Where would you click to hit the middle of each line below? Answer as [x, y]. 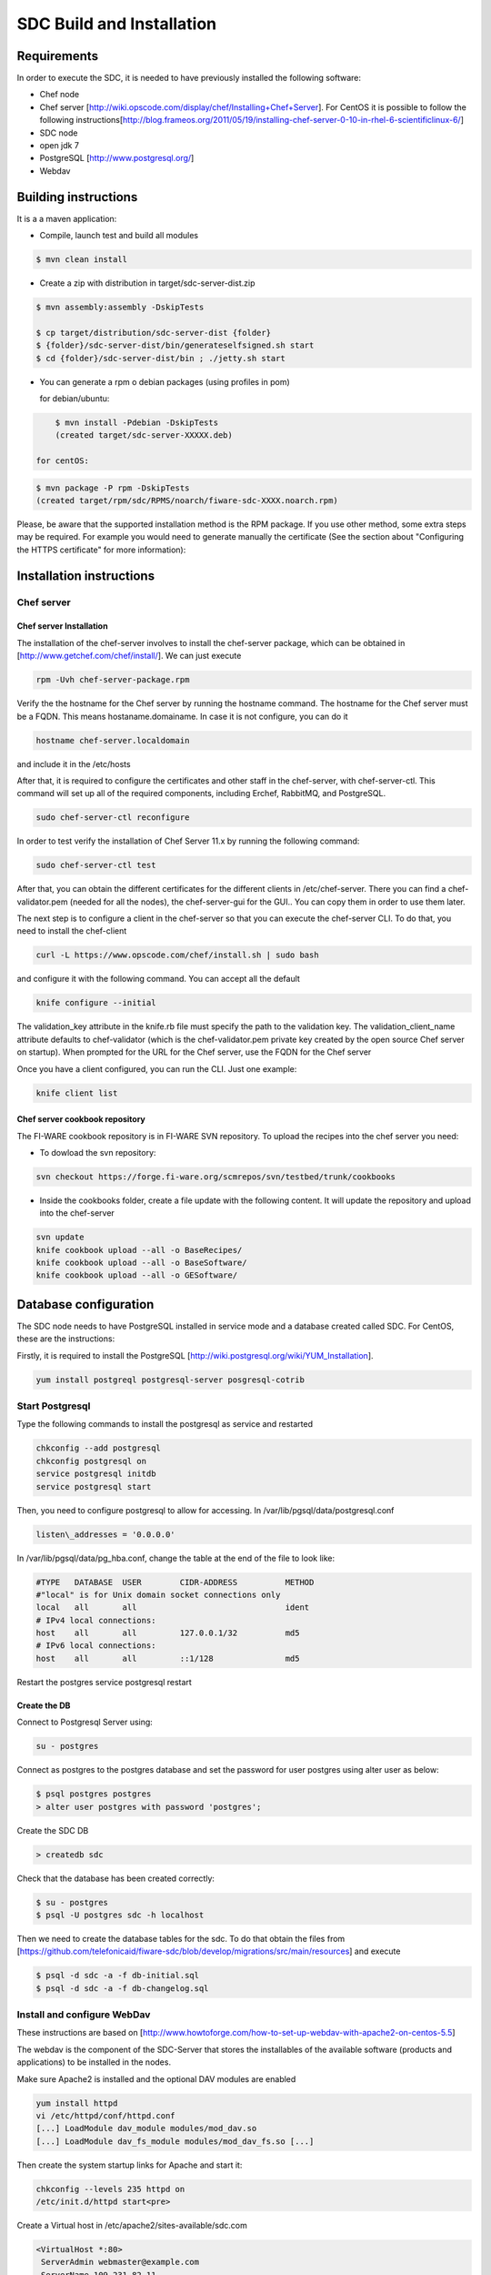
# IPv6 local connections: [96, 1646]
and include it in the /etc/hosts [74, 763]
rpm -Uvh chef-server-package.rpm [113, 680]
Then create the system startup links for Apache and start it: [130, 2165]
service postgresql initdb [96, 1474]
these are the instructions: [66, 1339]
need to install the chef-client [72, 931]
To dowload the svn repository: [98, 1152]
